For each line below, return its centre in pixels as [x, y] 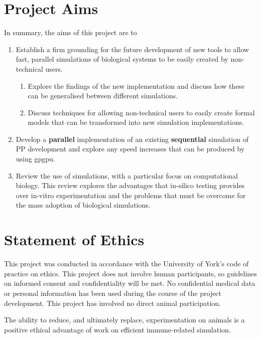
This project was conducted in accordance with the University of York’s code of [126, 264]
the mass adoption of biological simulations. [83, 205]
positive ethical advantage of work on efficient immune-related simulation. [117, 329]
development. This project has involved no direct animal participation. [112, 303]
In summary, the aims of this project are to [71, 32]
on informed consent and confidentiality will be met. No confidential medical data [130, 283]
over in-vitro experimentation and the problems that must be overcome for [131, 195]
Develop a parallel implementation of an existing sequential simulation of [132, 139]
